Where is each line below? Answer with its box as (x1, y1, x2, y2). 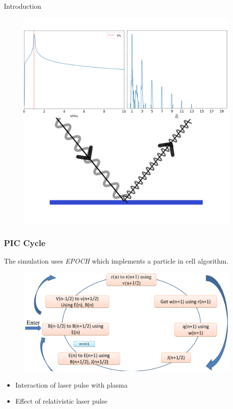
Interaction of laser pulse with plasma (15, 379, 128, 390)
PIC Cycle (4, 237, 46, 249)
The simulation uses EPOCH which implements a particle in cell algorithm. (4, 256, 229, 266)
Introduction (4, 1, 41, 11)
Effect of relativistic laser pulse (15, 396, 107, 406)
